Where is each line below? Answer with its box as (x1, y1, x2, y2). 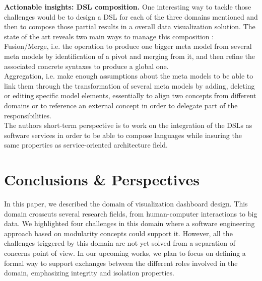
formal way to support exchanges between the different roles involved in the (4, 257, 238, 268)
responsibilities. (4, 110, 52, 120)
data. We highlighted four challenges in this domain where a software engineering (4, 218, 255, 229)
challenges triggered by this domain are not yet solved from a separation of (4, 238, 235, 248)
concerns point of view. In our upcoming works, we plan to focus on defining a (4, 248, 246, 258)
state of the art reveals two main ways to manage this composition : (4, 31, 214, 41)
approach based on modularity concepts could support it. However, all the (4, 228, 233, 238)
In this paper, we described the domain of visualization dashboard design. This (4, 198, 248, 209)
